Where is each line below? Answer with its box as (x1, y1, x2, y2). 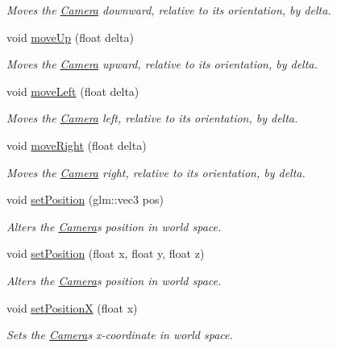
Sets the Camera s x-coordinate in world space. (6, 326, 233, 343)
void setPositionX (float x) (6, 299, 138, 316)
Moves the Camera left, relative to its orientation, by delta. (6, 110, 298, 126)
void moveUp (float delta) (6, 28, 134, 45)
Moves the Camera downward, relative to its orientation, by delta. (6, 2, 331, 18)
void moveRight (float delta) (6, 136, 147, 153)
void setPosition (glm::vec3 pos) (6, 191, 164, 208)
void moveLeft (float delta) (6, 82, 139, 99)
